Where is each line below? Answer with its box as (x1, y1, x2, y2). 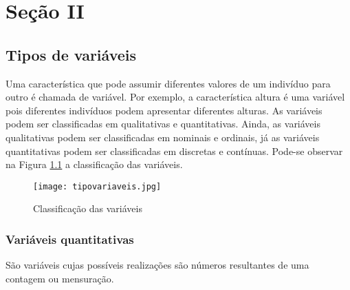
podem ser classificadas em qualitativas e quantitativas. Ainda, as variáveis (6, 116, 320, 131)
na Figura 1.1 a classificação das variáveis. (6, 157, 183, 172)
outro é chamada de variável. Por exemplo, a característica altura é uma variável (6, 90, 345, 104)
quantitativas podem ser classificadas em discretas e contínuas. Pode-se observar (6, 143, 343, 158)
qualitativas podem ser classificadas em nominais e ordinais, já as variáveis (6, 130, 320, 144)
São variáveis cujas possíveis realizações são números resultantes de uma (6, 258, 309, 272)
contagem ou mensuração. (6, 271, 114, 285)
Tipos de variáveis (6, 43, 137, 65)
